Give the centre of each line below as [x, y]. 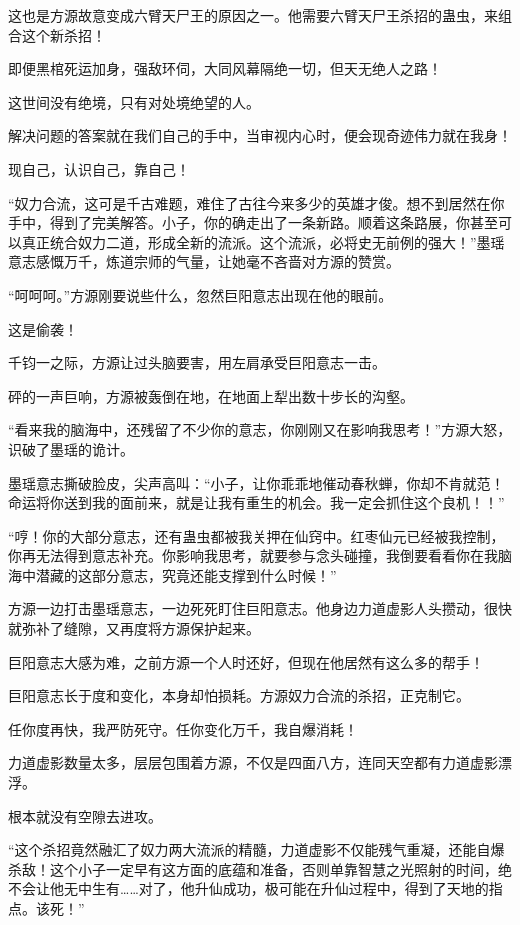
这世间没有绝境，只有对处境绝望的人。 [134, 101]
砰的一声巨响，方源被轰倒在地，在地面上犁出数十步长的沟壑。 [211, 395]
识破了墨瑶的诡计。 [71, 448]
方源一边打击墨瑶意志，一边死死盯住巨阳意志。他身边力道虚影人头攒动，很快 [260, 608]
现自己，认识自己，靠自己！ [99, 168]
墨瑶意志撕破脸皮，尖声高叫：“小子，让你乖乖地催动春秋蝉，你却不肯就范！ [256, 482]
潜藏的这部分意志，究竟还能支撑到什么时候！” [186, 574]
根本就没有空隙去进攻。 [85, 815]
